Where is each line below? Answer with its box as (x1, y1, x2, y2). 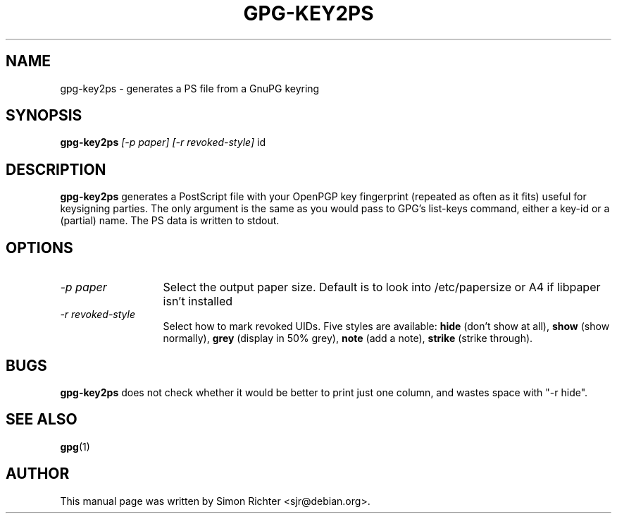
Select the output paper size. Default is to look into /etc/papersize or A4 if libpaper (163, 280, 601, 295)
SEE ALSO (6, 410, 77, 429)
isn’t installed (163, 294, 233, 309)
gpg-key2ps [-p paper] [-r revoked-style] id (60, 136, 266, 149)
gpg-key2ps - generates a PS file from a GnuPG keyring (60, 82, 320, 94)
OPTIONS (6, 238, 73, 257)
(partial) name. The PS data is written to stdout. (60, 214, 280, 227)
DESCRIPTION (6, 160, 106, 178)
